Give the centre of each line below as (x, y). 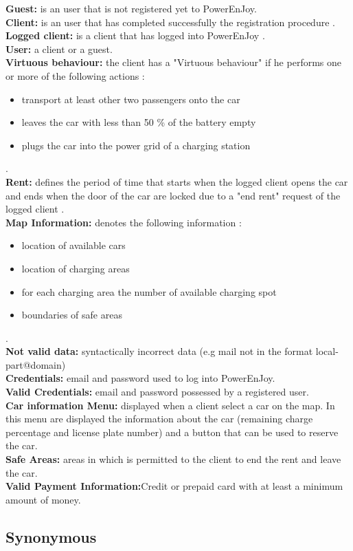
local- (327, 351)
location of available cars (73, 245)
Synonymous (51, 536)
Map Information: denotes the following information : (124, 222)
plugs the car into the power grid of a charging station (136, 145)
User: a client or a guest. (59, 48)
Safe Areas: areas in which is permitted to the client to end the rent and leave (173, 459)
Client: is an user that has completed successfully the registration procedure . (170, 22)
